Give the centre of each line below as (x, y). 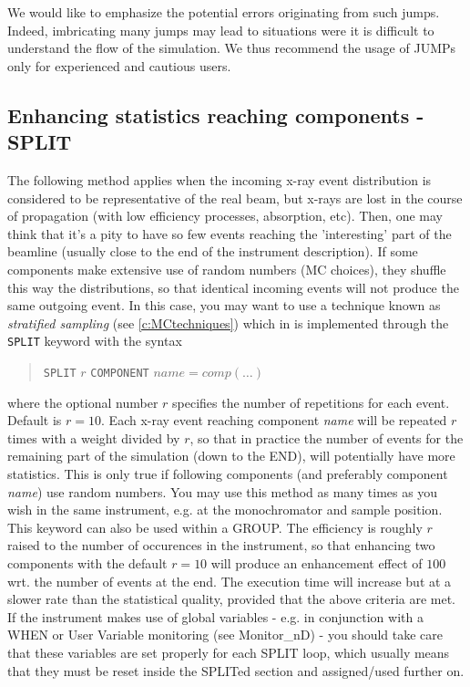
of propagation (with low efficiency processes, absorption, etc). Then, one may (225, 216)
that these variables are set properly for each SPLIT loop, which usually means (229, 652)
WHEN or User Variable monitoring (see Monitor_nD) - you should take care (225, 635)
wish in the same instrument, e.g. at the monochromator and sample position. (225, 510)
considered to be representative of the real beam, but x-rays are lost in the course (235, 198)
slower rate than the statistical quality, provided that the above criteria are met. (232, 599)
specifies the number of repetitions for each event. (311, 402)
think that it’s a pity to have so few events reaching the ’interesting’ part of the (230, 233)
